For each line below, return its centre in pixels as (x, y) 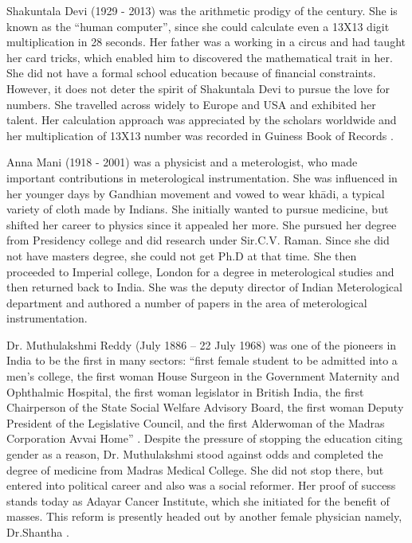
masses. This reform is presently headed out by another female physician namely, (204, 516)
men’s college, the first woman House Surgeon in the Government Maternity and (203, 376)
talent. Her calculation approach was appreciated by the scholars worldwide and (202, 120)
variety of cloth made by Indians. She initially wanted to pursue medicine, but (198, 209)
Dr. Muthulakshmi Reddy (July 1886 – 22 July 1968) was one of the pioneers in (202, 344)
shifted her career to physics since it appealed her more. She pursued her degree (202, 224)
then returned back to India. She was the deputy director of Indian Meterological (204, 287)
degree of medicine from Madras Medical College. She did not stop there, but (195, 469)
